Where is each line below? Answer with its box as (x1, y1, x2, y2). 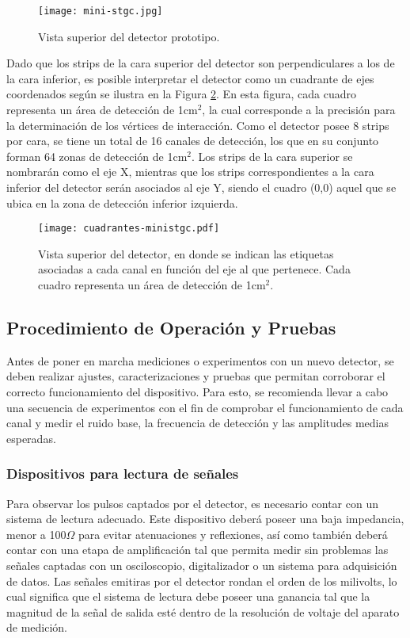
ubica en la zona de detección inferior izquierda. (6, 194, 238, 211)
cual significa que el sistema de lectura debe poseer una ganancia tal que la (6, 588, 370, 605)
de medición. (6, 619, 67, 636)
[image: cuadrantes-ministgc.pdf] (38, 223, 220, 235)
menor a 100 (6, 525, 66, 542)
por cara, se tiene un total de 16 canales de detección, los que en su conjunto (6, 132, 379, 149)
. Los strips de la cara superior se (192, 147, 353, 164)
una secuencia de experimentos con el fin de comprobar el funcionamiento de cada (6, 399, 404, 415)
